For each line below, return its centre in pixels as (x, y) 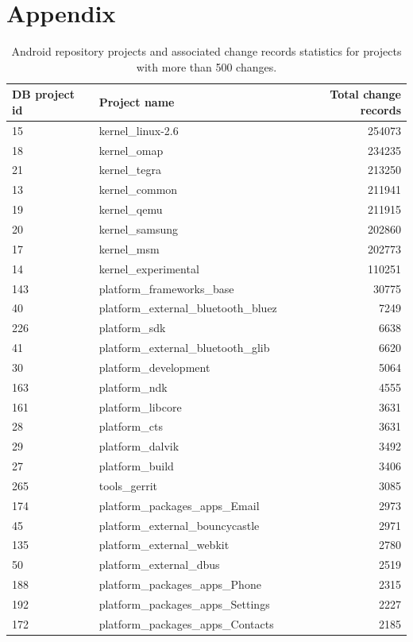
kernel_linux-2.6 (139, 130)
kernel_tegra (130, 170)
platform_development (154, 367)
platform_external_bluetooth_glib (184, 348)
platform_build (136, 466)
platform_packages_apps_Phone (180, 584)
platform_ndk (133, 387)
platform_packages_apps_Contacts (186, 623)
